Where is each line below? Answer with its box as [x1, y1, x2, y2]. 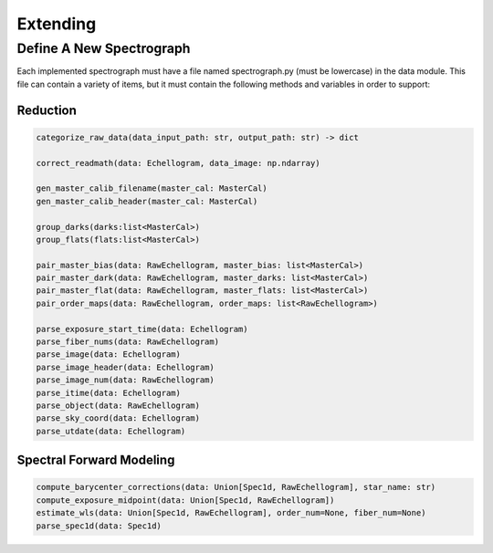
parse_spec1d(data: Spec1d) [36, 520, 162, 531]
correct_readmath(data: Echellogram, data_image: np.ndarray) [36, 158, 320, 168]
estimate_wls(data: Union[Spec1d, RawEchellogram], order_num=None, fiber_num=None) [36, 507, 426, 518]
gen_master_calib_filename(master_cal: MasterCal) [36, 183, 268, 193]
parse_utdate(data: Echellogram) [36, 425, 186, 436]
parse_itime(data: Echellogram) [36, 388, 182, 398]
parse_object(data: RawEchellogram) [36, 400, 201, 411]
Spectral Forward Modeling [16, 453, 175, 468]
